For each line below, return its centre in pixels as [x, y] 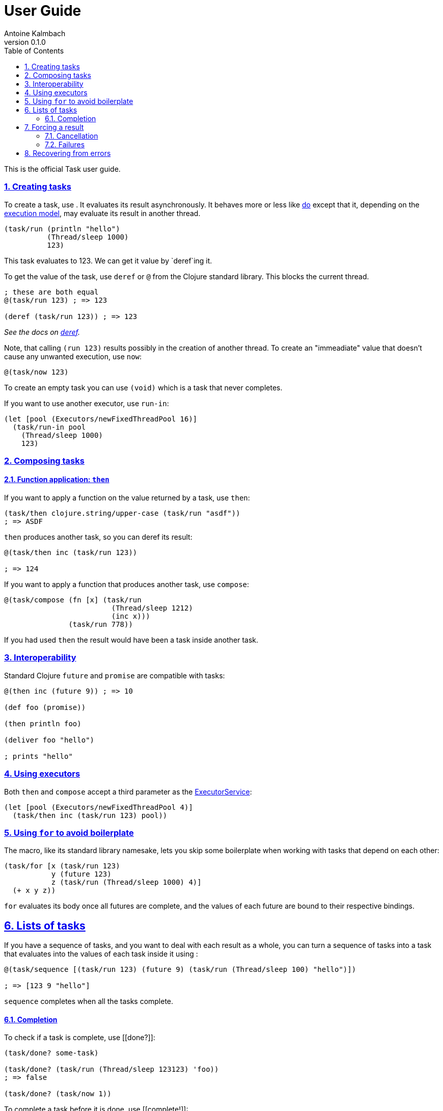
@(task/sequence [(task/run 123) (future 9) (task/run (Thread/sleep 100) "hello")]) [180, 970]
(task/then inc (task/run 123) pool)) [90, 815]
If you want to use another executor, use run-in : [87, 403]
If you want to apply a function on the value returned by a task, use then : [127, 498]
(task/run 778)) [101, 625]
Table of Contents [34, 50]
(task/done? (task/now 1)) [58, 1094]
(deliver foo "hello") [49, 740]
